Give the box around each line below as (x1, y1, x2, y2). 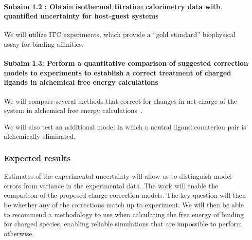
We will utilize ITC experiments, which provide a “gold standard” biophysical (4, 29, 235, 39)
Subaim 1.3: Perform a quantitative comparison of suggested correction (4, 58, 248, 68)
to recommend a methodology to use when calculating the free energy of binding (4, 209, 244, 219)
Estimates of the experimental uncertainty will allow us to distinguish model (4, 171, 232, 181)
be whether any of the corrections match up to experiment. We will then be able (4, 199, 244, 209)
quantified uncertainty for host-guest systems (4, 11, 159, 21)
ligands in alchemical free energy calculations (4, 77, 159, 87)
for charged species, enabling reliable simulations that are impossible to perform (4, 219, 242, 229)
